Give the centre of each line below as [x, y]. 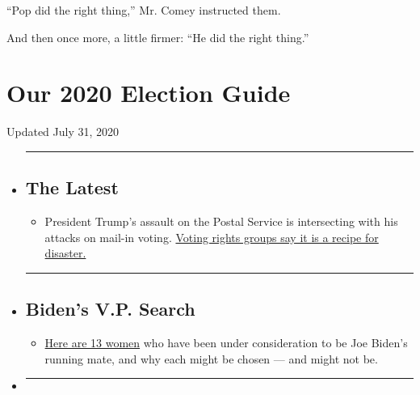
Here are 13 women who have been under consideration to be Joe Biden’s [226, 343]
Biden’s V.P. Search [110, 309]
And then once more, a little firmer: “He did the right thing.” [158, 37]
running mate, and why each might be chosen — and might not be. [211, 358]
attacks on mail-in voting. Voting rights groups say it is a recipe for [212, 237]
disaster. [65, 253]
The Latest [72, 187]
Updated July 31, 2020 [63, 132]
